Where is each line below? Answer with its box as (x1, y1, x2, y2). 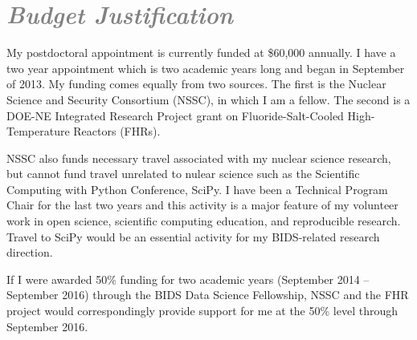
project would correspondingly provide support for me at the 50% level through (6, 302, 398, 319)
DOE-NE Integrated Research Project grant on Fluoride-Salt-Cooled (6, 107, 344, 123)
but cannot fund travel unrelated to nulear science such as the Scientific (6, 165, 360, 182)
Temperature (6, 123, 70, 140)
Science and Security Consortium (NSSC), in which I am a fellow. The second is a (6, 91, 411, 107)
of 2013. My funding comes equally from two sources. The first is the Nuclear (6, 75, 386, 92)
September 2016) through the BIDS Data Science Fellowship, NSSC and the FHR (6, 286, 409, 303)
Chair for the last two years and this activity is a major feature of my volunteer (6, 196, 399, 213)
